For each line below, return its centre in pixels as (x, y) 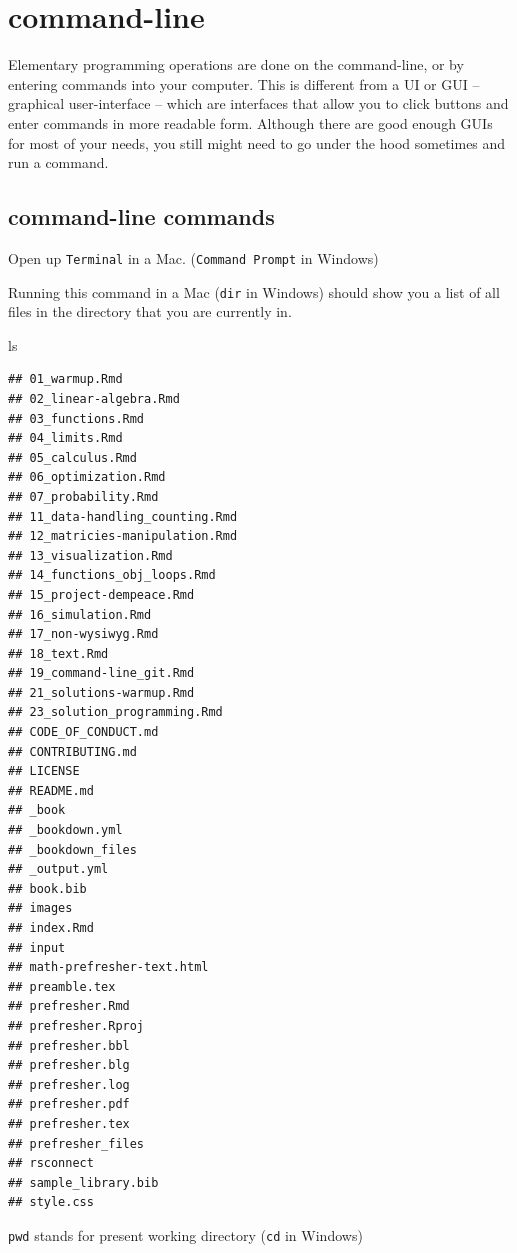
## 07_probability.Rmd (83, 496)
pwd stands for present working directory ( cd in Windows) (185, 1234)
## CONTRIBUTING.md (72, 751)
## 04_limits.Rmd (65, 438)
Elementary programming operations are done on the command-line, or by (236, 64)
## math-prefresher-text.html (108, 967)
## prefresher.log (69, 1084)
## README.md (51, 790)
